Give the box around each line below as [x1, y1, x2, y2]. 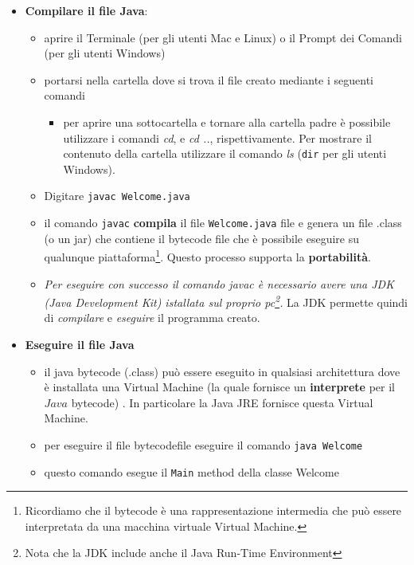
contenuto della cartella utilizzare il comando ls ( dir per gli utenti [63, 145, 387, 162]
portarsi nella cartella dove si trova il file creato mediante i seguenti [44, 71, 373, 88]
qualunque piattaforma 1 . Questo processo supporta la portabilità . [44, 246, 371, 265]
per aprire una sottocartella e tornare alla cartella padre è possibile [63, 113, 391, 130]
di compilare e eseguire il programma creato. [44, 309, 260, 326]
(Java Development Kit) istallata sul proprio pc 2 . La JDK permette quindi [44, 292, 408, 310]
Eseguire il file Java [25, 336, 135, 352]
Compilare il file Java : [25, 2, 148, 18]
